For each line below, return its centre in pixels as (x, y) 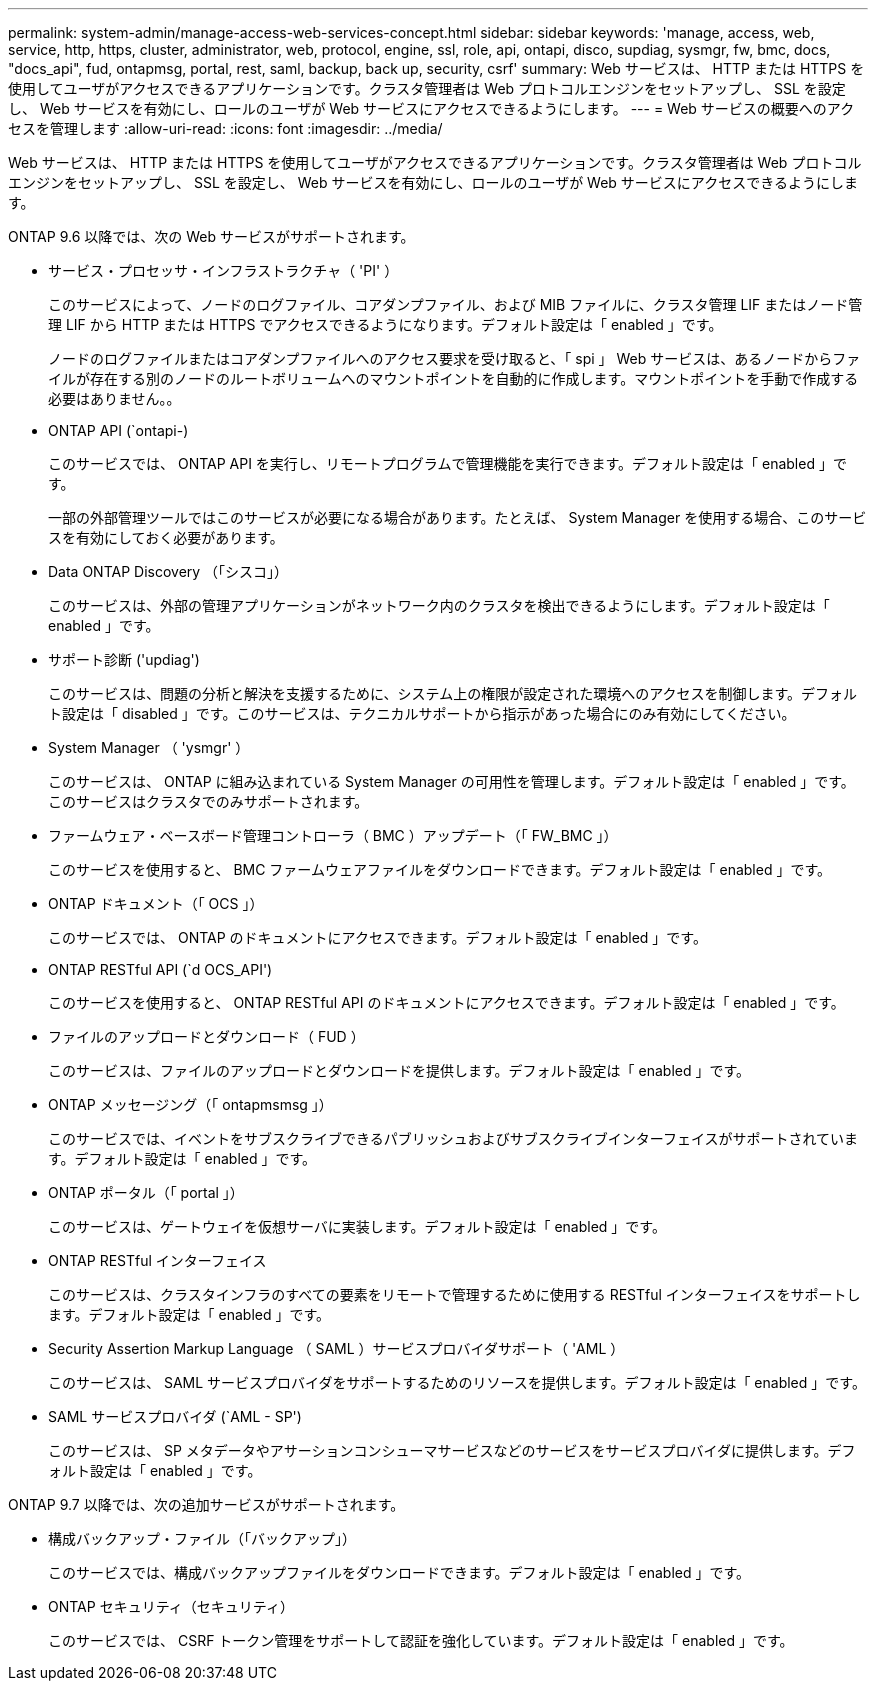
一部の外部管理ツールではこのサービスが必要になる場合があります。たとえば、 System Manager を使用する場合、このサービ (457, 517)
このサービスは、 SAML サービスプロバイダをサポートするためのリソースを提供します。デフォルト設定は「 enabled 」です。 (457, 1382)
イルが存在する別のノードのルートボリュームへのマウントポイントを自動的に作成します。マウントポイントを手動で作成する (453, 378)
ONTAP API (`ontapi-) (118, 430)
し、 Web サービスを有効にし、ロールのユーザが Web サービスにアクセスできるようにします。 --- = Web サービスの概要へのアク (431, 108)
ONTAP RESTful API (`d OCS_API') (160, 969)
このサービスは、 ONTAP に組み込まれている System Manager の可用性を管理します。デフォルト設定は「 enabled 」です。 (451, 781)
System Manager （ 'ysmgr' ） (149, 747)
